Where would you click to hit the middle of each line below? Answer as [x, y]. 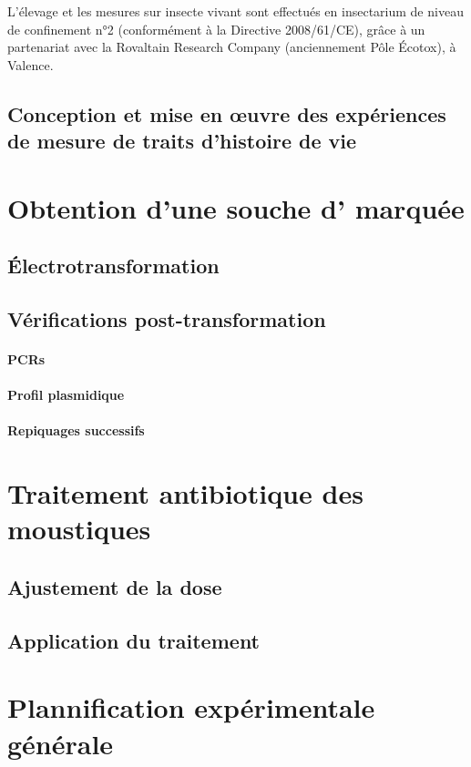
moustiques [79, 529]
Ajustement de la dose [115, 587]
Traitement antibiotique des [185, 493]
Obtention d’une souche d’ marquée [236, 207]
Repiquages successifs [76, 430]
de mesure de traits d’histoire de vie [182, 141]
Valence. [31, 64]
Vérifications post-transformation [167, 319]
